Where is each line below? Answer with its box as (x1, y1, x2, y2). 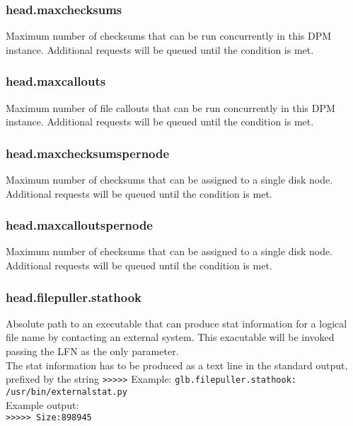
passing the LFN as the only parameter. (6, 344, 179, 359)
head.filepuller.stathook (6, 288, 142, 306)
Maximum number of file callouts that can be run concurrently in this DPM (6, 100, 335, 115)
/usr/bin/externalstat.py (6, 386, 127, 397)
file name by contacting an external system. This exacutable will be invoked (6, 330, 335, 344)
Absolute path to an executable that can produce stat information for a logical (6, 315, 347, 330)
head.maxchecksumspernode (6, 144, 170, 162)
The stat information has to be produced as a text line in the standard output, (6, 357, 348, 372)
